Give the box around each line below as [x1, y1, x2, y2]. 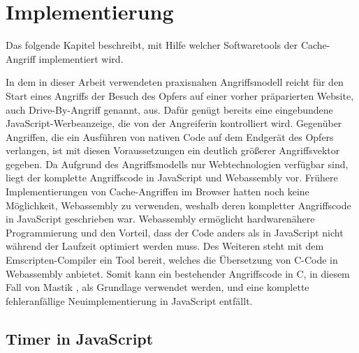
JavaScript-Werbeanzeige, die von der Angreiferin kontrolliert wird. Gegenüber [6, 116, 342, 130]
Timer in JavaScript [6, 327, 154, 349]
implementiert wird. [38, 51, 124, 66]
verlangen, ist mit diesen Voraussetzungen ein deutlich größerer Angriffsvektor [6, 143, 340, 158]
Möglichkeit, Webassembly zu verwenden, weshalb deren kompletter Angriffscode [6, 197, 351, 212]
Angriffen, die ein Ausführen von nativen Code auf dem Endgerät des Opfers [6, 129, 334, 144]
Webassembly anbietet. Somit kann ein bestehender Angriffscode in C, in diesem [6, 266, 350, 280]
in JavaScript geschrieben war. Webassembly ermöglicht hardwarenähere [6, 211, 315, 226]
